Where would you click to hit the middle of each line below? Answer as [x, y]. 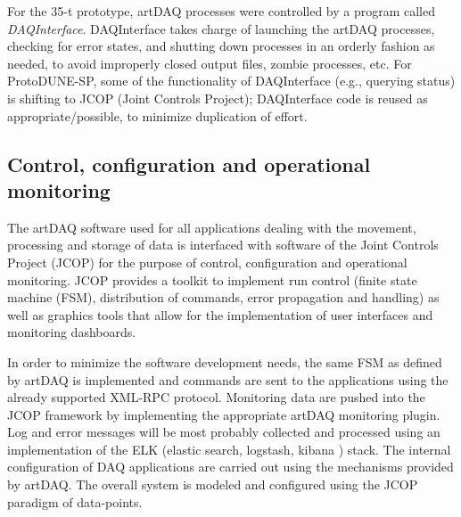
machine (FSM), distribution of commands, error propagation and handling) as [223, 297]
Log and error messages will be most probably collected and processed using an [224, 432]
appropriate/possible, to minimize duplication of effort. [157, 115]
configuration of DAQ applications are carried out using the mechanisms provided [230, 467]
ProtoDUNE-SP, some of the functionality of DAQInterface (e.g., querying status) [231, 81]
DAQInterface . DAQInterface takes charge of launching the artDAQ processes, [221, 28]
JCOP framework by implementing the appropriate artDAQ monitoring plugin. [224, 414]
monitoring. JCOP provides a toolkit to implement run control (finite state [212, 279]
